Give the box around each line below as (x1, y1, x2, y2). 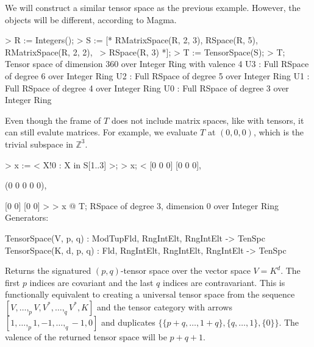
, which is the (253, 126, 304, 138)
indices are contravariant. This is (163, 276, 285, 288)
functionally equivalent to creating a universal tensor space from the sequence (5, 288, 295, 301)
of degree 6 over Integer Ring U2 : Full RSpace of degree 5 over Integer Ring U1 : (5, 69, 310, 82)
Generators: (5, 211, 49, 224)
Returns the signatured (5, 264, 91, 277)
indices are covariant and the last (29, 276, 154, 288)
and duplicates (101, 315, 155, 328)
